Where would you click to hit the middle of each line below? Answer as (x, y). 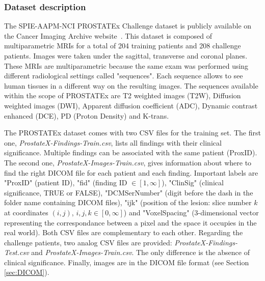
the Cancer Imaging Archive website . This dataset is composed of (108, 35)
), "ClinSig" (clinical (193, 182)
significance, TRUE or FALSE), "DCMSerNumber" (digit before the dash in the (129, 192)
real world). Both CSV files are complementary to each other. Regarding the (124, 232)
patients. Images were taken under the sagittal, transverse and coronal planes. (126, 55)
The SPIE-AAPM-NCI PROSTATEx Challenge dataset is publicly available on (128, 26)
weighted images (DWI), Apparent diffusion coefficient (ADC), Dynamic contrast (131, 105)
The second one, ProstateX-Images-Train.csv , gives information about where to (128, 162)
